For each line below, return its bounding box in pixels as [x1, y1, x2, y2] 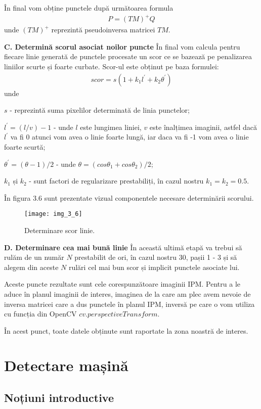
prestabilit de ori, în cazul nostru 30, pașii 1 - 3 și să [74, 252, 237, 262]
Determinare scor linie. [24, 224, 95, 235]
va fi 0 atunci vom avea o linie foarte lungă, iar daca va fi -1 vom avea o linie [10, 131, 249, 142]
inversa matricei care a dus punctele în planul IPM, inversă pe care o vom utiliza [4, 298, 255, 309]
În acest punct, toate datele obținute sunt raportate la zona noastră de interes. [4, 325, 248, 336]
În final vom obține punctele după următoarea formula [4, 3, 173, 13]
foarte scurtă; [4, 141, 46, 152]
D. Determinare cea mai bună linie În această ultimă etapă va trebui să [4, 242, 242, 252]
